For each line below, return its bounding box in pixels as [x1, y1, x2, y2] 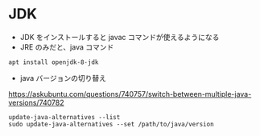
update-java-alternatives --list [8, 113, 121, 121]
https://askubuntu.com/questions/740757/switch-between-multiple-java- [8, 89, 252, 98]
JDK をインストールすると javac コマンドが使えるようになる [19, 32, 220, 42]
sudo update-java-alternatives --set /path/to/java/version [8, 120, 215, 128]
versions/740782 [8, 98, 64, 107]
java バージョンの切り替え [19, 73, 107, 82]
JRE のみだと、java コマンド [19, 42, 114, 52]
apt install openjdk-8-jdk [8, 58, 99, 66]
